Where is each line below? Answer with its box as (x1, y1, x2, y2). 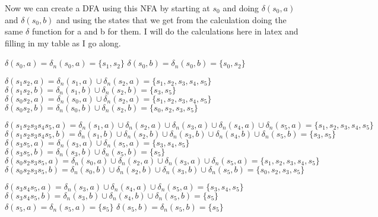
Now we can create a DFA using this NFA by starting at (5, 2, 210, 14)
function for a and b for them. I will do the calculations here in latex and (31, 25, 298, 37)
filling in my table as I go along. (5, 36, 121, 49)
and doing (223, 2, 259, 14)
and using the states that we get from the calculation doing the (56, 13, 287, 26)
